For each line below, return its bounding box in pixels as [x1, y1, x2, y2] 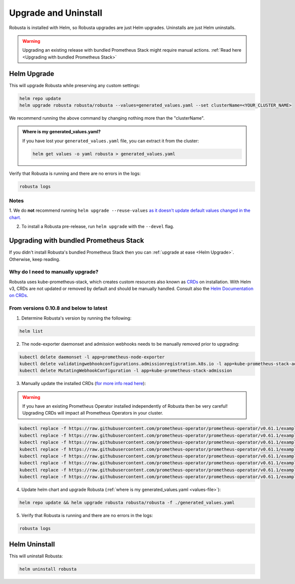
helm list [19, 328, 43, 334]
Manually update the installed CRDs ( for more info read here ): [21, 381, 146, 387]
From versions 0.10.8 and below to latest [9, 305, 108, 312]
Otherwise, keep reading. [9, 256, 60, 262]
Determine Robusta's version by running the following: [21, 315, 132, 321]
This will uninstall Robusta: [9, 553, 63, 559]
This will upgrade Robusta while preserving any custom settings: [9, 82, 140, 88]
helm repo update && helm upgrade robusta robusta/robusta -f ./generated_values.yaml [19, 500, 235, 506]
